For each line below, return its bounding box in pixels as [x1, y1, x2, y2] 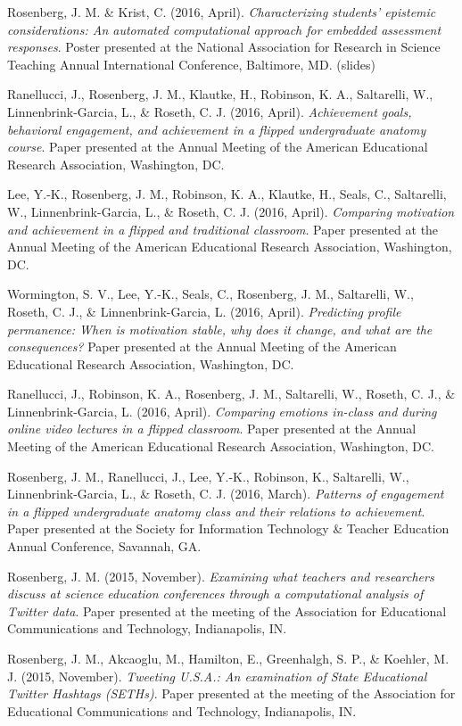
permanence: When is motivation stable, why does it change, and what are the [7, 319, 433, 338]
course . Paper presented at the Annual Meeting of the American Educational [7, 137, 428, 156]
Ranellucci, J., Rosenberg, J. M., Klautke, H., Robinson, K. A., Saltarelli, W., [7, 85, 433, 103]
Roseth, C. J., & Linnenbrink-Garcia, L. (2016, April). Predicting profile [7, 301, 401, 320]
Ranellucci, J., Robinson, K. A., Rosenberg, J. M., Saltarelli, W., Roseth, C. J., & [7, 384, 456, 403]
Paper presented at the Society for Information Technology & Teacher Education [7, 519, 450, 538]
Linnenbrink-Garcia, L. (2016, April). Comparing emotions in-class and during [7, 401, 437, 420]
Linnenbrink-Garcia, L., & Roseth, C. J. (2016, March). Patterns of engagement [7, 484, 444, 503]
